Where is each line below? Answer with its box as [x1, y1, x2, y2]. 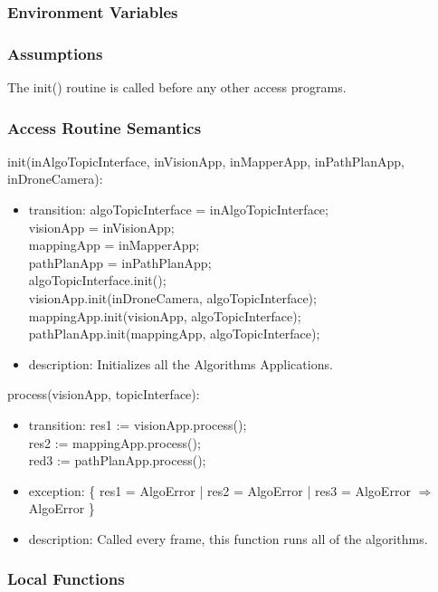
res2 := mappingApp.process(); [28, 433, 201, 452]
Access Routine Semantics [7, 116, 202, 138]
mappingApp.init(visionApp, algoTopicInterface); [28, 306, 301, 325]
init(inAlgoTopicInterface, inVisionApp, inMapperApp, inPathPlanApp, [7, 151, 405, 170]
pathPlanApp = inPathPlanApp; [28, 253, 212, 272]
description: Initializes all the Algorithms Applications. [28, 354, 333, 373]
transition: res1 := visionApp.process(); [28, 415, 247, 434]
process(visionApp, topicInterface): [7, 385, 200, 404]
